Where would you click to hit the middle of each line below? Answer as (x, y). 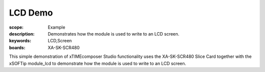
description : (22, 34)
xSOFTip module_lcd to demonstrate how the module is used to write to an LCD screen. (98, 63)
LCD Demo (31, 13)
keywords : (20, 41)
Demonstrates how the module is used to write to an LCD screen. (114, 34)
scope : (16, 27)
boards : (17, 47)
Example (57, 27)
